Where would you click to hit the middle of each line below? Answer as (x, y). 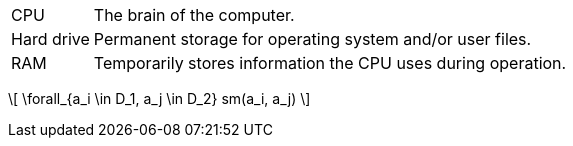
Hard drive (50, 39)
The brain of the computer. (194, 15)
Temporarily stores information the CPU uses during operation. (330, 63)
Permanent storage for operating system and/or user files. (312, 39)
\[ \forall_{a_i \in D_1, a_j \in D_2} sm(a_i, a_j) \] (159, 98)
